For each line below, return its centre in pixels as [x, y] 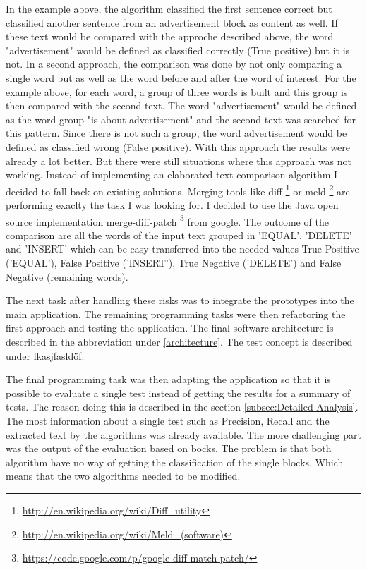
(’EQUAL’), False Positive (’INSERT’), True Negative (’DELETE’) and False [174, 262]
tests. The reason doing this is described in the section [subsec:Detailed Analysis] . [182, 407]
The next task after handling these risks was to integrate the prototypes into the [180, 300]
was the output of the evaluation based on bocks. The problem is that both [169, 448]
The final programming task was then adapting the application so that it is [168, 379]
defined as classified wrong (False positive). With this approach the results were [178, 146]
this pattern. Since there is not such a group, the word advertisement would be [176, 133]
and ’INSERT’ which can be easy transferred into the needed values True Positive [182, 249]
